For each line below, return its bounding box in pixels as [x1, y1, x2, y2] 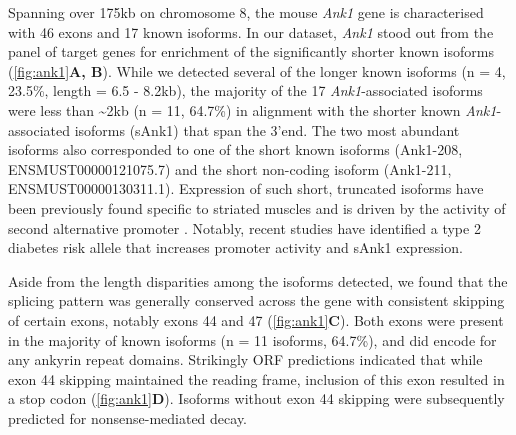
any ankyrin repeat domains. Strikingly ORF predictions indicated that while [8, 349, 483, 370]
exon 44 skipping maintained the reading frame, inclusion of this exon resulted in [8, 368, 505, 389]
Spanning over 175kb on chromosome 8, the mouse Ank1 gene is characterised [8, 2, 484, 22]
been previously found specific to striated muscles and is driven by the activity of [8, 197, 506, 218]
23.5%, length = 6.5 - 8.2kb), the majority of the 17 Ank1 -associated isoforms [8, 80, 483, 101]
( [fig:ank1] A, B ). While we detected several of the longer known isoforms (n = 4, [8, 60, 506, 81]
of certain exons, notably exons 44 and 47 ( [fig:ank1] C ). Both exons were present [8, 309, 504, 330]
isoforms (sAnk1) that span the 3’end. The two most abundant [74, 119, 460, 140]
